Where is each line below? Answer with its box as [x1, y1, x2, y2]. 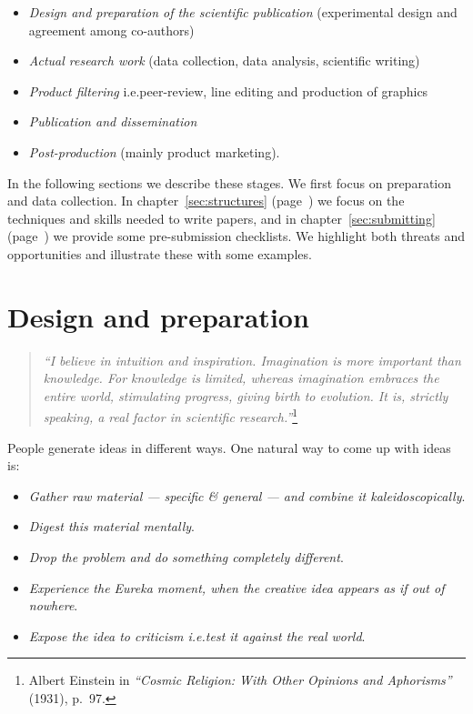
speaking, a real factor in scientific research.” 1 [43, 405, 298, 427]
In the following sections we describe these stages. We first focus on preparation [7, 173, 452, 192]
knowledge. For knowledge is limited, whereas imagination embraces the [43, 368, 439, 387]
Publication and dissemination [28, 112, 197, 131]
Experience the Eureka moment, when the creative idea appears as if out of [28, 578, 445, 597]
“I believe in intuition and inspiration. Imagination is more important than [43, 350, 461, 369]
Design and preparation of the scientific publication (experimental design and [28, 3, 458, 21]
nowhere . [28, 596, 78, 615]
